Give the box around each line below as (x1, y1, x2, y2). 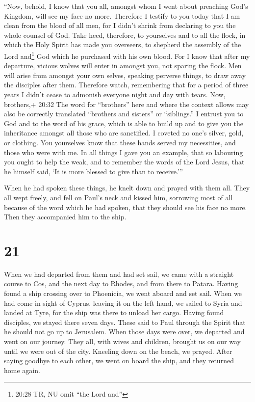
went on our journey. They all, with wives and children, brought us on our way (4, 336, 241, 346)
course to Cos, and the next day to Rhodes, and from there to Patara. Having (4, 278, 238, 289)
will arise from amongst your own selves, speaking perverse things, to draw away (4, 70, 246, 80)
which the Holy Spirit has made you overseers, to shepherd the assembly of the (4, 39, 241, 50)
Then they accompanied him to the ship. (4, 212, 127, 222)
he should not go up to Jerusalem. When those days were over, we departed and (4, 326, 245, 337)
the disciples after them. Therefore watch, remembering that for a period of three (4, 80, 249, 90)
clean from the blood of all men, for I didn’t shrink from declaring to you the (4, 20, 236, 30)
